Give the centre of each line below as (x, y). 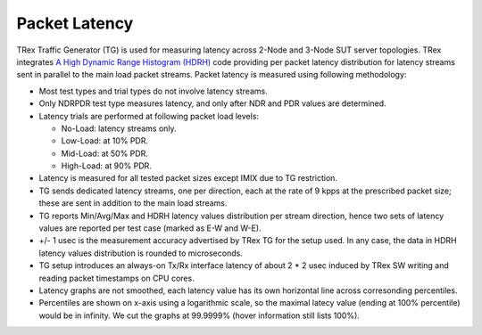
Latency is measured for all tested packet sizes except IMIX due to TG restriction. (188, 178)
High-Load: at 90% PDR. (106, 166)
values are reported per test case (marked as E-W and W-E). (150, 228)
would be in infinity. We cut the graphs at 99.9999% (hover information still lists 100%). (199, 315)
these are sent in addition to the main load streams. (133, 203)
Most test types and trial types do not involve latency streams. (153, 91)
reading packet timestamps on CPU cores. (117, 278)
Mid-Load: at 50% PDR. (105, 153)
